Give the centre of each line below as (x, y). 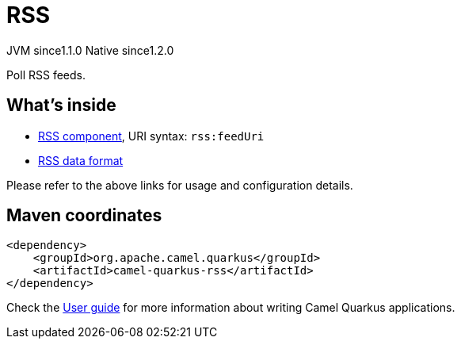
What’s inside (61, 105)
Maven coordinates (84, 216)
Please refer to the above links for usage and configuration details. (180, 185)
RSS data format (81, 160)
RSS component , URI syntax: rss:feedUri (151, 136)
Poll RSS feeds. (46, 75)
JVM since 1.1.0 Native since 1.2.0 (90, 50)
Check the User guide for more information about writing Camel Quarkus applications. (231, 308)
